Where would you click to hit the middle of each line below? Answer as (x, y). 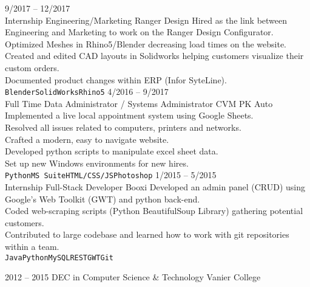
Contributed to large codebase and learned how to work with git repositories (147, 234)
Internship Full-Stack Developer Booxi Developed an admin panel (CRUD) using (155, 187)
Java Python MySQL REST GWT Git (59, 258)
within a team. (32, 246)
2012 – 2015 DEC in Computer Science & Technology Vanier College (133, 277)
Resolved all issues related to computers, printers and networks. (123, 127)
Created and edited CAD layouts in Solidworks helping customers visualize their (154, 56)
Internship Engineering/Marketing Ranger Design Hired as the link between (146, 20)
